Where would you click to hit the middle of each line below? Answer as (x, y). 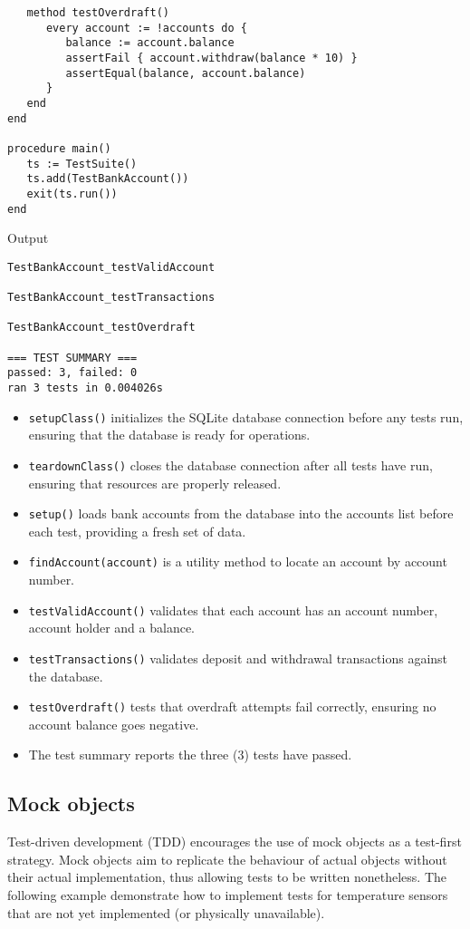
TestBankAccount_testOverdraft (101, 328)
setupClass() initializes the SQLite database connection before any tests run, (246, 416)
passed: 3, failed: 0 (72, 373)
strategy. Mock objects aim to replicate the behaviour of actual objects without (227, 859)
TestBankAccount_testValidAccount (111, 267)
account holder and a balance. (112, 628)
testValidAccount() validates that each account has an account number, (233, 610)
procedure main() (59, 148)
